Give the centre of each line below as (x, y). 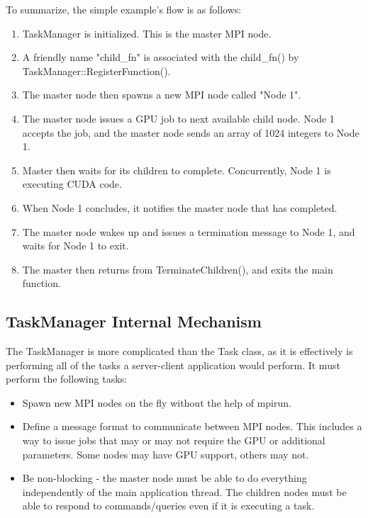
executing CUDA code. (72, 184)
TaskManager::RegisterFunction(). (96, 71)
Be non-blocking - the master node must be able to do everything (165, 478)
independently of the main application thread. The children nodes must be (184, 491)
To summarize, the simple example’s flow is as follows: (124, 9)
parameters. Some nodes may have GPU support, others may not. (166, 454)
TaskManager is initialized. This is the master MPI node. (147, 33)
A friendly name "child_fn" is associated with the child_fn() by (161, 57)
